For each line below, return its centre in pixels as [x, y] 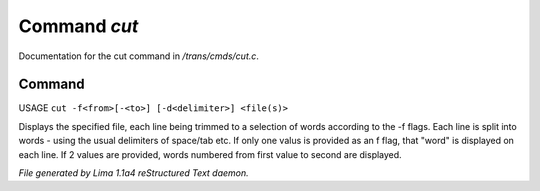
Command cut [78, 26]
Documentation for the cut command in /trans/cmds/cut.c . [139, 56]
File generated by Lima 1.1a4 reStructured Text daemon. [133, 173]
